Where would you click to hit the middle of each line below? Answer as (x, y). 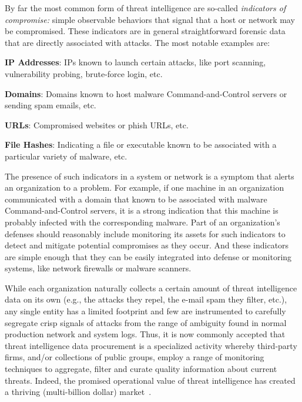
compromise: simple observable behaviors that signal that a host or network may (150, 19)
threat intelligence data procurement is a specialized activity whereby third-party (151, 345)
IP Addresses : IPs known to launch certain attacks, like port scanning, (135, 62)
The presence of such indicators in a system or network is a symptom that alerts (150, 176)
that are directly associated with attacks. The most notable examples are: (137, 42)
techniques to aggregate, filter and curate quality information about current (141, 369)
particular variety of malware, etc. (66, 156)
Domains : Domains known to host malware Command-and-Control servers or (146, 93)
